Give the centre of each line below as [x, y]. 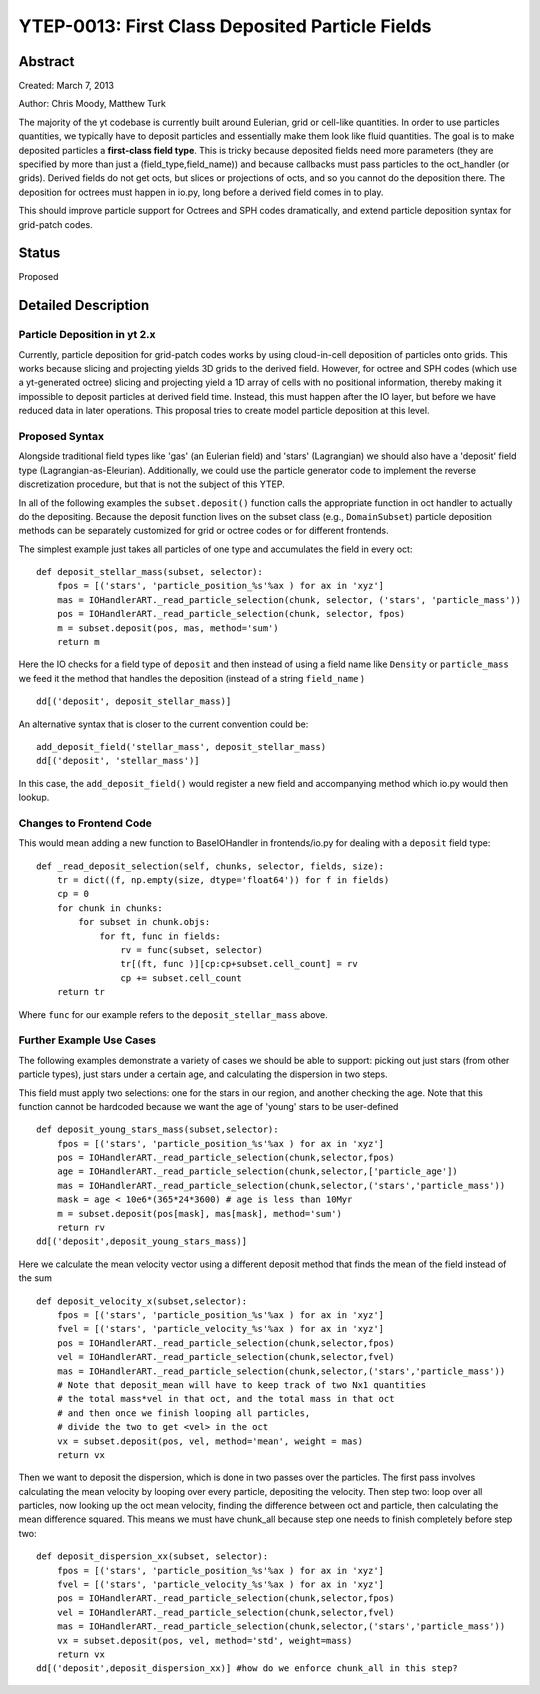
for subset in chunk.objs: [144, 922]
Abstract [46, 61]
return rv [80, 1228]
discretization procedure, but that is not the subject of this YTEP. [151, 484]
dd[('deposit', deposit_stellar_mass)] [134, 701]
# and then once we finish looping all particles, [183, 1413]
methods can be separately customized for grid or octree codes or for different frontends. [203, 531]
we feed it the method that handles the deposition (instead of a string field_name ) [191, 678]
